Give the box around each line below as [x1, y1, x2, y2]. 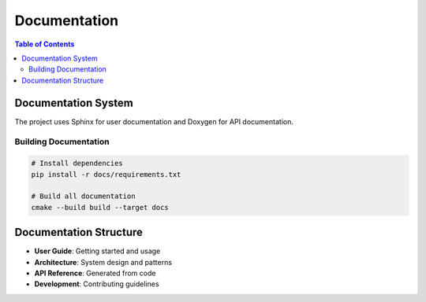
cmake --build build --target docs [31, 203, 169, 212]
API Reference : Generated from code [34, 268, 156, 278]
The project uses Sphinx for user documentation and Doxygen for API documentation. [14, 116, 293, 126]
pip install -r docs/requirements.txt [31, 170, 181, 179]
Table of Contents [14, 39, 75, 49]
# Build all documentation [31, 192, 136, 201]
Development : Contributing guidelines [34, 279, 159, 289]
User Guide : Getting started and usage [34, 246, 161, 256]
